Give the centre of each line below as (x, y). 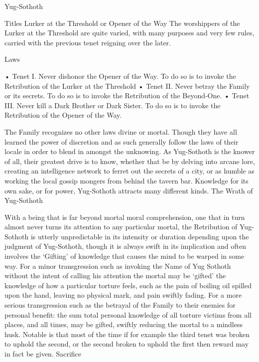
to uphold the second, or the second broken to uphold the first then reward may (127, 344)
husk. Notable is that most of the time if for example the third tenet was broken (127, 334)
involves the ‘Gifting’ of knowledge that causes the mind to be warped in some (125, 256)
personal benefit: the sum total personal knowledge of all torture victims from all (128, 314)
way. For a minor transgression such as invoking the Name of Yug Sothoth (118, 266)
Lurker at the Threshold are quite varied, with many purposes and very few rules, (129, 33)
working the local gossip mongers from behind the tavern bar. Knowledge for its (127, 180)
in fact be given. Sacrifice (43, 354)
